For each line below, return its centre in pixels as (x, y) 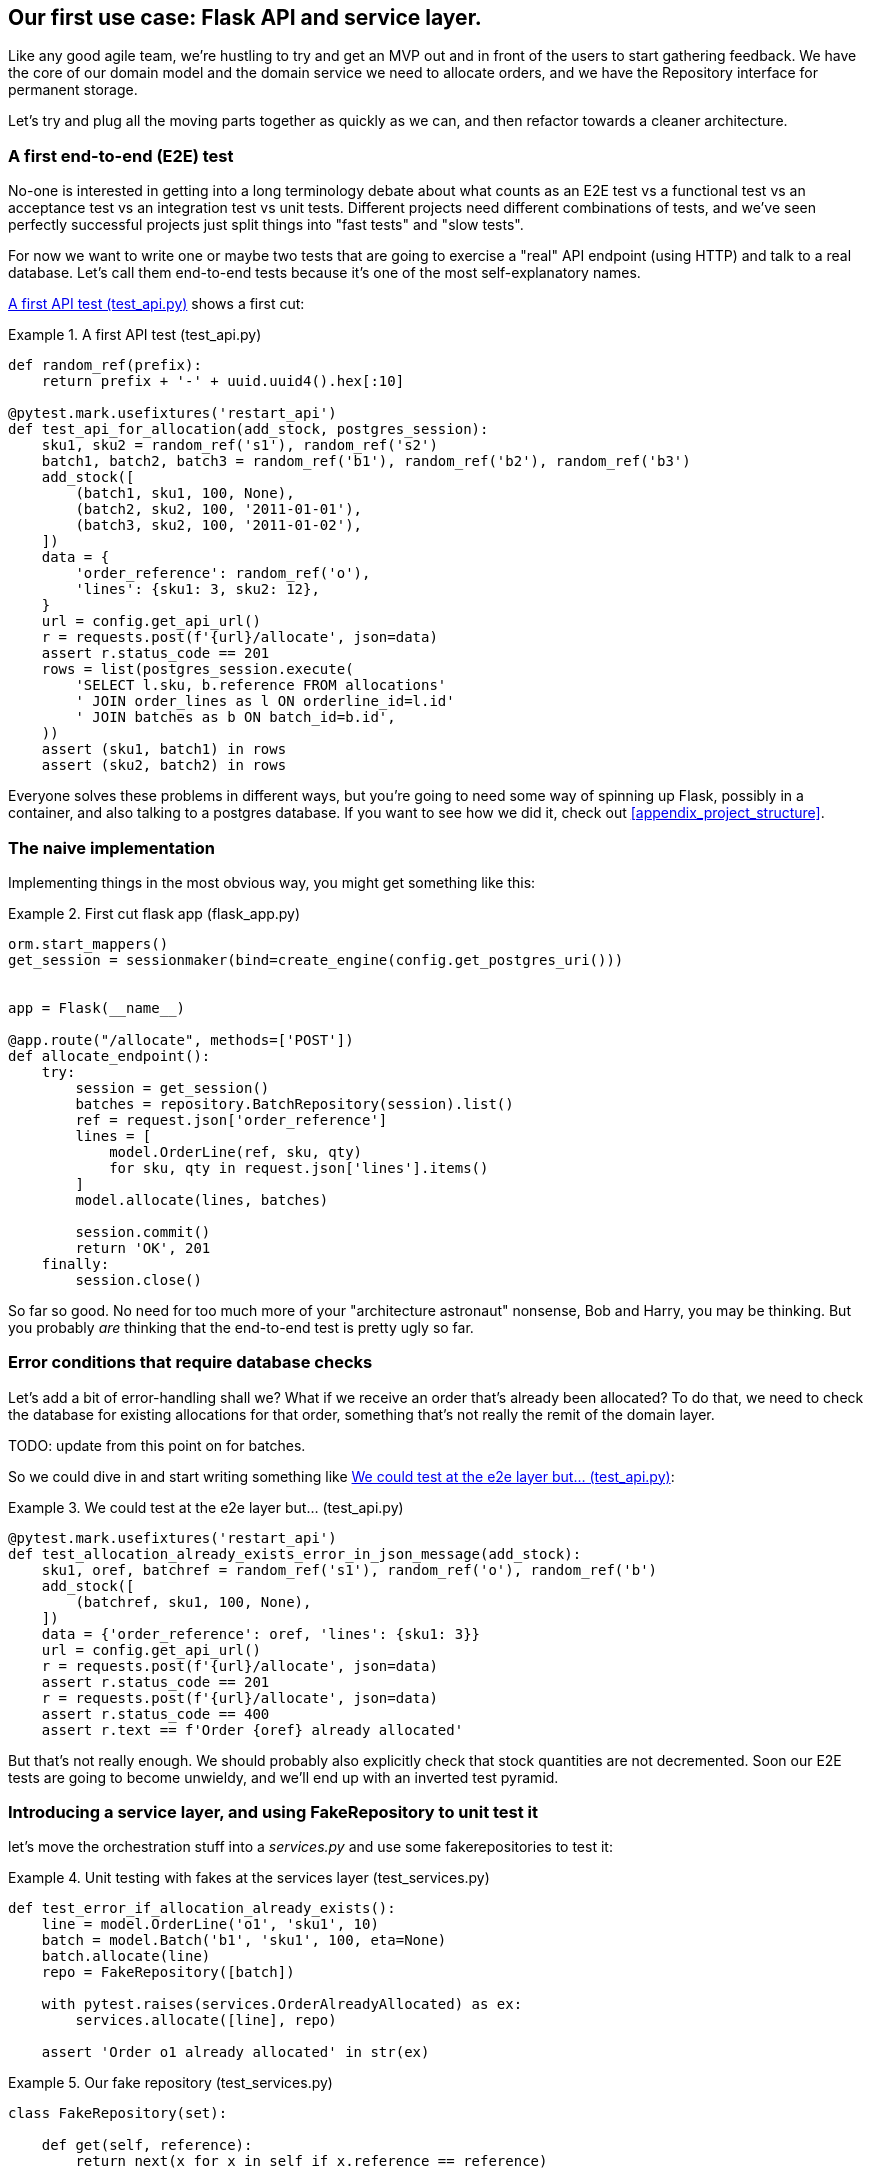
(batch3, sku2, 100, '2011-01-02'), (219, 525)
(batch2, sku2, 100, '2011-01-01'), (219, 509)
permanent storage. (73, 90)
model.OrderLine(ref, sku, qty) (236, 1151)
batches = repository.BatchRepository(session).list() (294, 1103)
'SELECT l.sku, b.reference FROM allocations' (261, 685)
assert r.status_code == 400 (155, 1713)
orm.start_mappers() (88, 943)
